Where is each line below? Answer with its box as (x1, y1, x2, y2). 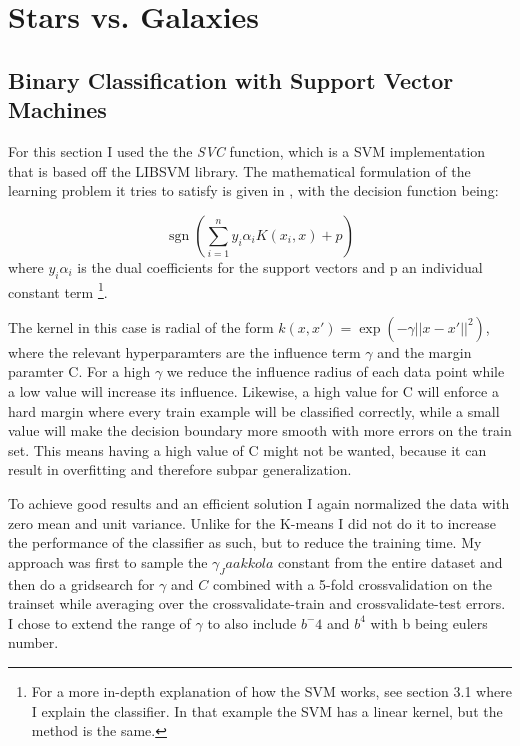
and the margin (377, 341, 472, 362)
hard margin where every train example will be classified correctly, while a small (8, 400, 500, 421)
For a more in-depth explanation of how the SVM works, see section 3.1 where (31, 680, 512, 701)
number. (8, 632, 59, 653)
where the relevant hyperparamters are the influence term (8, 341, 361, 362)
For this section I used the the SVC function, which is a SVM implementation (8, 140, 486, 161)
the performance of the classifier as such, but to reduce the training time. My (8, 532, 482, 553)
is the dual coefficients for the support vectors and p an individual (77, 256, 483, 277)
